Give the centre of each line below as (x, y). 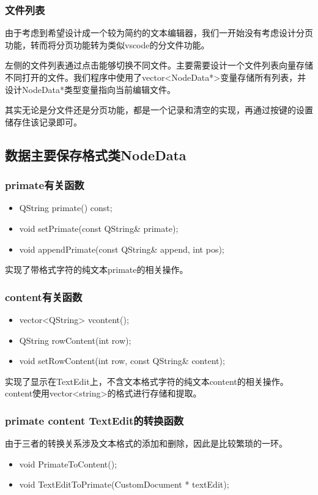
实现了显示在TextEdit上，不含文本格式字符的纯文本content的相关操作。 (147, 381)
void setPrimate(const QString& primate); (99, 228)
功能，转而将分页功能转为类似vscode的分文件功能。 (107, 44)
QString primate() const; (66, 208)
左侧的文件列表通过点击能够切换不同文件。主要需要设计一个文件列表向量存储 (159, 65)
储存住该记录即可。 (43, 121)
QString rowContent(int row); (75, 340)
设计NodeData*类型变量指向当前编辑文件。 (91, 89)
